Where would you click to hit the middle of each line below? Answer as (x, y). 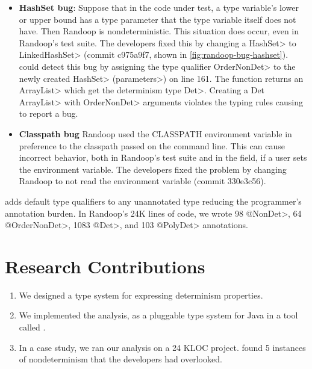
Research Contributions (105, 266)
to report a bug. (48, 113)
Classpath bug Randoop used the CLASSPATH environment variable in (155, 133)
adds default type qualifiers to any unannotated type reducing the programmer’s (153, 201)
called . (32, 327)
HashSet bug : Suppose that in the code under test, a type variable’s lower (159, 7)
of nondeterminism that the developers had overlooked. (120, 359)
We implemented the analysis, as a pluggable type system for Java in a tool (158, 315)
